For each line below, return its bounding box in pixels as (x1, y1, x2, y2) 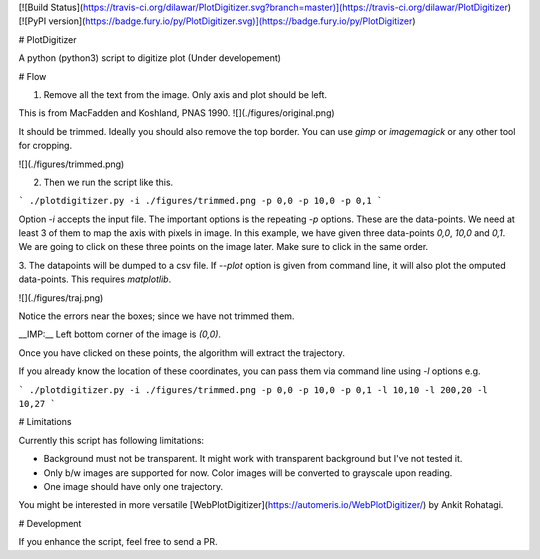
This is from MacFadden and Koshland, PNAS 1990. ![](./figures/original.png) (18, 107, 335, 119)
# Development (18, 517, 82, 529)
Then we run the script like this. (43, 176, 174, 188)
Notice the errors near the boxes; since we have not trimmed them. (18, 310, 295, 322)
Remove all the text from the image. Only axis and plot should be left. (43, 88, 328, 100)
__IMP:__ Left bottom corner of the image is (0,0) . (18, 328, 222, 340)
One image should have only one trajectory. (43, 480, 224, 492)
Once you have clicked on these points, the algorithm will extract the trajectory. (18, 346, 345, 359)
